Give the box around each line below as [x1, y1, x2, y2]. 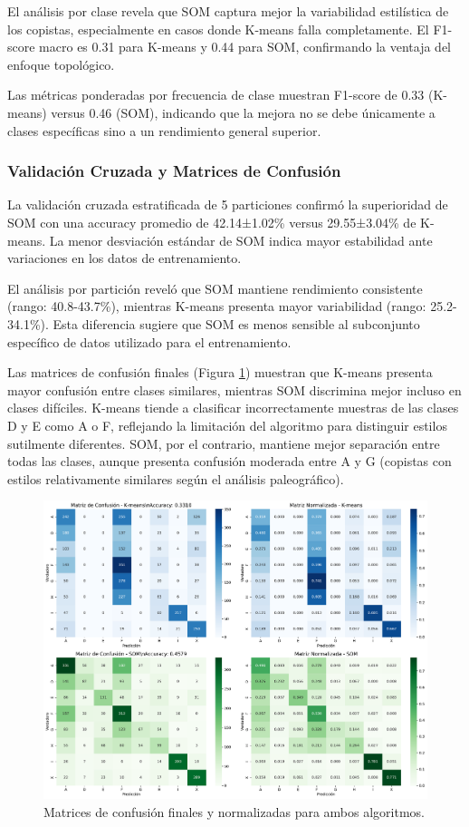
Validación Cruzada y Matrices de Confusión [7, 160, 341, 182]
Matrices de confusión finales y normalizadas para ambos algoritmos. [43, 802, 426, 821]
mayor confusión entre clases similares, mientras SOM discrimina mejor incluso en [7, 380, 462, 399]
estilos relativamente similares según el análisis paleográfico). [7, 469, 344, 488]
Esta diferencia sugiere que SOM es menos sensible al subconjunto [53, 314, 420, 333]
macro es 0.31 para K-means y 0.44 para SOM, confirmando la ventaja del [39, 37, 452, 56]
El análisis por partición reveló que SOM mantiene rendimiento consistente [7, 278, 423, 297]
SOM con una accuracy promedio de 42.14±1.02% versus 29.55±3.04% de [7, 212, 416, 231]
